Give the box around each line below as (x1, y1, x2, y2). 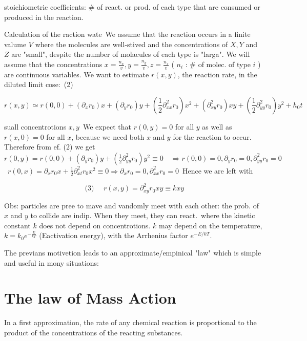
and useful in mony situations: (4, 257, 99, 268)
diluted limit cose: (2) (4, 79, 73, 90)
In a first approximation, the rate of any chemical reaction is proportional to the (4, 317, 257, 328)
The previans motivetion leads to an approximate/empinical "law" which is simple (4, 247, 261, 258)
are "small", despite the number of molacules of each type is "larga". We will (11, 49, 250, 59)
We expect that (83, 121, 132, 132)
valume (4, 38, 27, 49)
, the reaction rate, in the (177, 69, 257, 79)
